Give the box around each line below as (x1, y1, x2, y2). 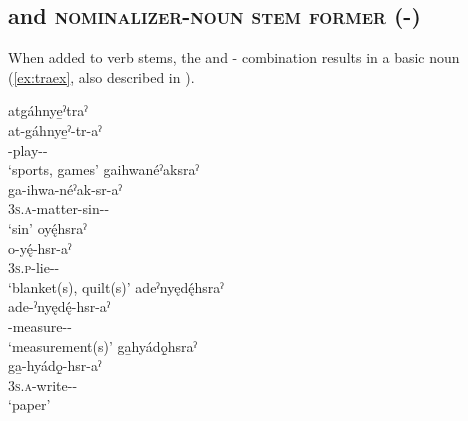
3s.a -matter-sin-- (8, 198, 110, 219)
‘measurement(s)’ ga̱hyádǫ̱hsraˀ (8, 335, 197, 356)
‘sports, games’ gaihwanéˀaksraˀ (8, 159, 199, 180)
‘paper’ (8, 394, 51, 415)
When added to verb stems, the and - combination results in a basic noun (8, 47, 460, 68)
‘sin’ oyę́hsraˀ (8, 217, 87, 238)
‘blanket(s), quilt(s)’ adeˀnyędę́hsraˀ (8, 276, 224, 297)
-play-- (8, 139, 48, 160)
